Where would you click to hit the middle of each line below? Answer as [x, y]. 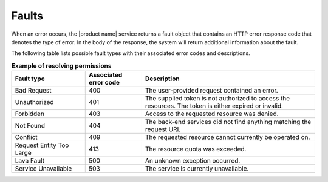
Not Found [30, 126]
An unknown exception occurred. [193, 161]
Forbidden [30, 114]
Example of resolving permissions [61, 65]
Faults [27, 16]
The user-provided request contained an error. [212, 91]
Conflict [26, 137]
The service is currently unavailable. [197, 169]
